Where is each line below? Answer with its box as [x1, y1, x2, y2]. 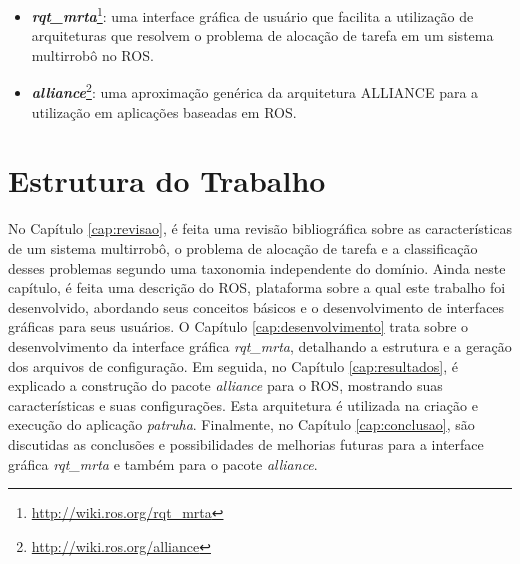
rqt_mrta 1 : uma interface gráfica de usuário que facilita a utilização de [31, 3, 474, 26]
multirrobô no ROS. [31, 44, 154, 65]
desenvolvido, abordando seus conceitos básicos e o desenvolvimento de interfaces [8, 296, 505, 317]
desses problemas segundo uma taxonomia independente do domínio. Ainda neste [8, 257, 506, 278]
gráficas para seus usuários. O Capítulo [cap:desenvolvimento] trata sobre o [8, 316, 469, 337]
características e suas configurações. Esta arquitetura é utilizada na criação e [8, 394, 478, 415]
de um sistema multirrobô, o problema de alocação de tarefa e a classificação [8, 238, 478, 258]
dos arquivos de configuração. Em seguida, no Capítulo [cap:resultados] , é [8, 355, 458, 376]
